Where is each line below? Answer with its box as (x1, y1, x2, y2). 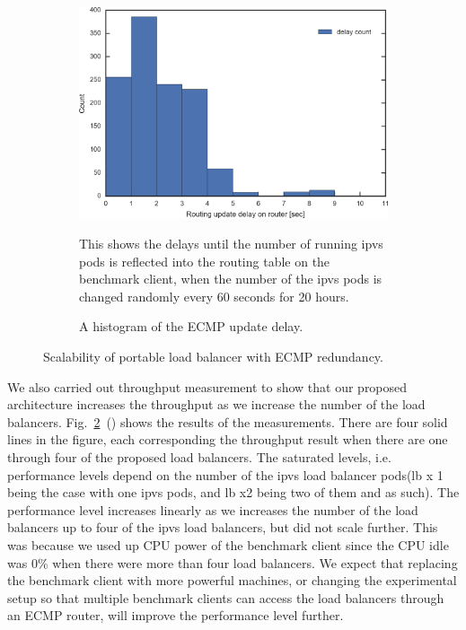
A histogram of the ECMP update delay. (79, 317, 303, 336)
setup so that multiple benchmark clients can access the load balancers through (7, 588, 444, 607)
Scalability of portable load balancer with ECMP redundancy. (43, 347, 383, 366)
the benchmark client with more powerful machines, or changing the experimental (7, 571, 457, 590)
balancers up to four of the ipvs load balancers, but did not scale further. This (7, 518, 438, 537)
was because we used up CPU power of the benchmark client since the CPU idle (7, 535, 449, 554)
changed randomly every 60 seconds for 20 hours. (79, 286, 349, 305)
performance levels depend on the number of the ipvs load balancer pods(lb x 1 (7, 465, 444, 484)
